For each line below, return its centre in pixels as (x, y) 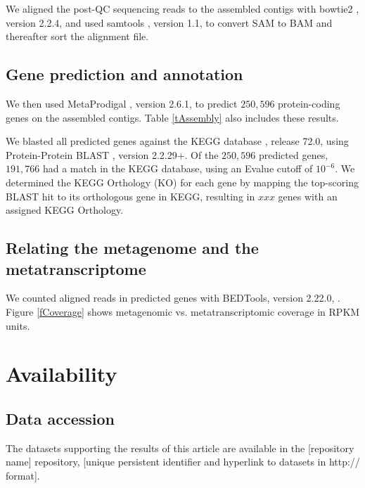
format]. (23, 475)
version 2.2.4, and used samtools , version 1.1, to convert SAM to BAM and (169, 22)
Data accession (60, 418)
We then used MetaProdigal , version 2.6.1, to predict (122, 103)
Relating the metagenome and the (132, 248)
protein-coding (309, 103)
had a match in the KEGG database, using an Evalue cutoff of (178, 168)
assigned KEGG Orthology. (65, 210)
